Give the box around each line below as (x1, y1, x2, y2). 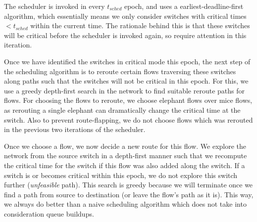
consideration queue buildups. (4, 208, 94, 219)
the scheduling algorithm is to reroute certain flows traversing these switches (4, 66, 236, 76)
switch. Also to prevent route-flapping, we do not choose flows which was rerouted (4, 114, 253, 125)
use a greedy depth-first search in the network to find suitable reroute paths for (4, 85, 245, 95)
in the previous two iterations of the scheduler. (4, 124, 146, 134)
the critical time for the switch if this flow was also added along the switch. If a (4, 160, 245, 170)
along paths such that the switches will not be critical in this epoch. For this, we (4, 76, 249, 86)
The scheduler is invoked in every (4, 1, 105, 11)
